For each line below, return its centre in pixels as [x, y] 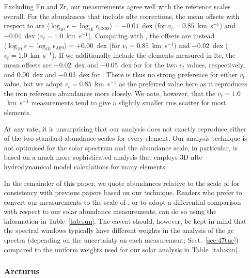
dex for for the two [149, 64]
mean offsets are [28, 64]
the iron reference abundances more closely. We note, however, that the [110, 93]
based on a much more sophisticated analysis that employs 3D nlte [103, 157]
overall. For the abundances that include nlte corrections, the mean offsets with [122, 16]
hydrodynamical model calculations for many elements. [86, 166]
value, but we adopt [33, 84]
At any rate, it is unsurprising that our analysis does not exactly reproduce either [125, 128]
